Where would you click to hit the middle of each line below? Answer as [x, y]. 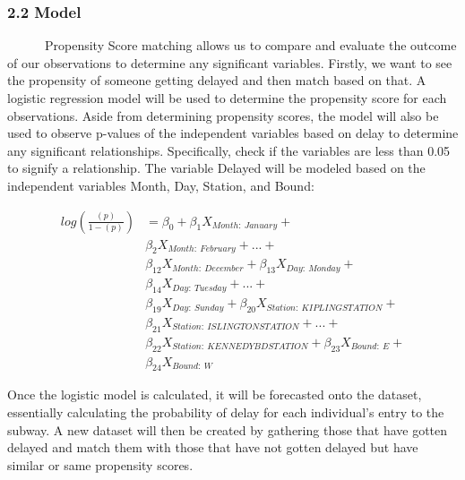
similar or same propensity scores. [100, 464]
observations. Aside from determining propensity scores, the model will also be [223, 115]
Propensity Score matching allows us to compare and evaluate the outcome [250, 45]
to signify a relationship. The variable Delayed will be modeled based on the [216, 168]
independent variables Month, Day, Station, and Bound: [161, 185]
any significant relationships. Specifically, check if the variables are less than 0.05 [229, 150]
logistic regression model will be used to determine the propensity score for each [227, 98]
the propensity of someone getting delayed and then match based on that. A [217, 80]
